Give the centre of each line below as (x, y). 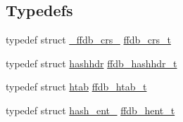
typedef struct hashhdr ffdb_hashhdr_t (91, 63)
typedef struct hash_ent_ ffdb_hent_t (90, 110)
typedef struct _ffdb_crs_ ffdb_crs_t (88, 40)
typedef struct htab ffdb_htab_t (76, 87)
